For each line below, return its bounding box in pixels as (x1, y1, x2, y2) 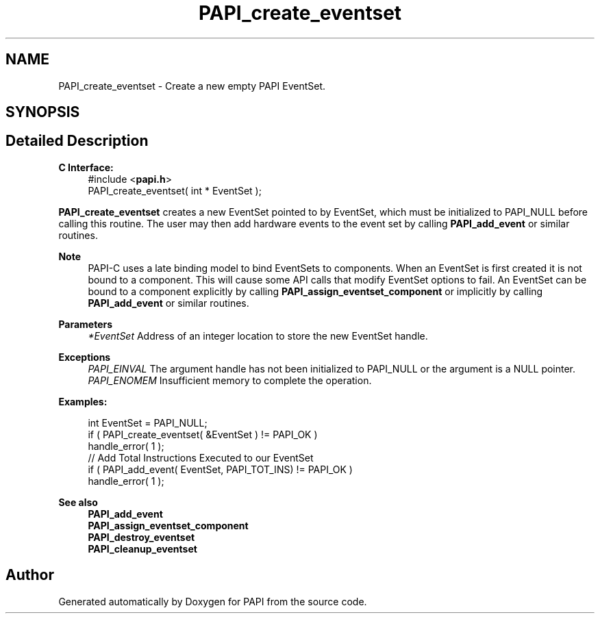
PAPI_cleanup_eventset (88, 542, 197, 555)
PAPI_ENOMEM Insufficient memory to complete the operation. (88, 374, 372, 386)
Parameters (58, 318, 113, 330)
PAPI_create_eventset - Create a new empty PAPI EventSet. (58, 79, 326, 92)
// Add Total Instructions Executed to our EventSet (88, 451, 314, 464)
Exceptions (58, 351, 111, 363)
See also (58, 496, 98, 508)
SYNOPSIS (5, 103, 80, 121)
